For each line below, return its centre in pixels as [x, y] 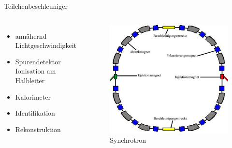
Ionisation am [36, 71]
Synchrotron [128, 140]
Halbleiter [30, 80]
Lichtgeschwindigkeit [46, 45]
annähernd [31, 36]
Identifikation [35, 113]
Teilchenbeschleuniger [36, 6]
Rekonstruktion [38, 129]
